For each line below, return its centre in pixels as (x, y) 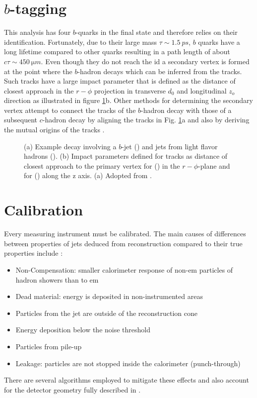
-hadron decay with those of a (186, 110)
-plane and (214, 165)
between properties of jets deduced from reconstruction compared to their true (123, 243)
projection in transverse (130, 90)
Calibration (44, 210)
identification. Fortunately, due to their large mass (81, 42)
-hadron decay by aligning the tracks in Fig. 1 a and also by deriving (146, 120)
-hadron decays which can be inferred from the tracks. (160, 71)
